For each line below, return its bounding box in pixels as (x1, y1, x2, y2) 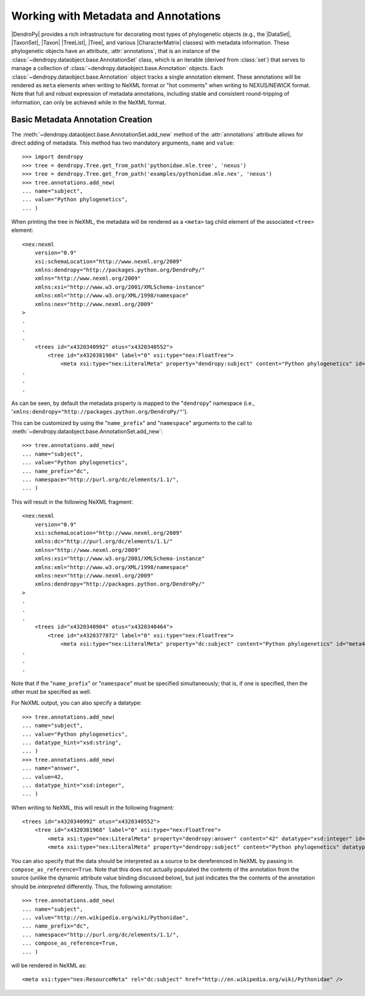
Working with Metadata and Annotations (11, 9, 221, 23)
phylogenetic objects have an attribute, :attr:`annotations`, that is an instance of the (11, 48, 220, 55)
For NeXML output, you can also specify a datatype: (11, 699, 142, 707)
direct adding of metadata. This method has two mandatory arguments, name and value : (11, 139, 234, 146)
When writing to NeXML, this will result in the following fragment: (11, 804, 175, 811)
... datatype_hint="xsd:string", (22, 739, 122, 746)
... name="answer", (22, 765, 80, 772)
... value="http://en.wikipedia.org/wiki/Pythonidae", (22, 914, 189, 921)
